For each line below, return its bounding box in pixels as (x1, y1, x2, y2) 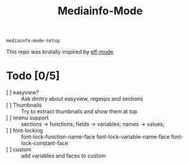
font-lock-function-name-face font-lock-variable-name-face (21, 133, 170, 141)
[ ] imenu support (6, 115, 49, 122)
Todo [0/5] (6, 69, 60, 83)
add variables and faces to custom (21, 152, 106, 159)
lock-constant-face (21, 140, 69, 147)
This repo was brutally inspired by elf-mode (6, 48, 114, 55)
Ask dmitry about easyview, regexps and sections (21, 95, 143, 103)
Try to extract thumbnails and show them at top (21, 108, 138, 115)
